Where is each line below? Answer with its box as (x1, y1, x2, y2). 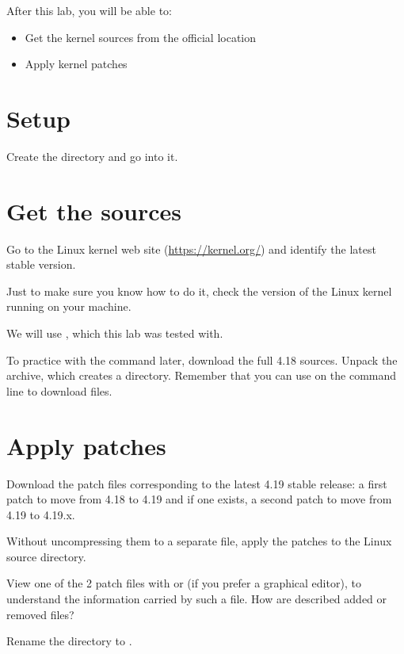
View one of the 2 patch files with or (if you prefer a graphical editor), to (6, 575, 361, 591)
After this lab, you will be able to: (6, 2, 172, 18)
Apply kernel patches (25, 55, 128, 72)
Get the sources (6, 194, 181, 227)
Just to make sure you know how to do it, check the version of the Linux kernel (6, 282, 392, 299)
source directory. (6, 548, 86, 564)
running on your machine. (6, 298, 131, 315)
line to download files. (6, 382, 112, 399)
